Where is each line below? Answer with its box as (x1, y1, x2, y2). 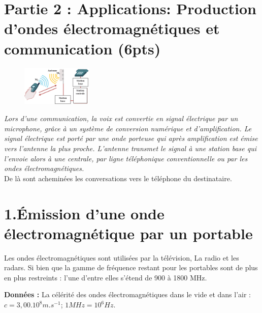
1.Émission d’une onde (4, 203, 165, 223)
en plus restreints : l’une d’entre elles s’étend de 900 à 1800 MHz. (4, 272, 207, 282)
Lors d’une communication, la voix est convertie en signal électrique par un (4, 113, 238, 124)
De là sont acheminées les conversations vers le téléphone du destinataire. (4, 173, 232, 183)
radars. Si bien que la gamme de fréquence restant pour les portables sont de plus (4, 262, 258, 273)
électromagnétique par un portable (4, 222, 253, 243)
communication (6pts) (4, 38, 161, 59)
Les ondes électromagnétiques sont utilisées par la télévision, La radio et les (4, 252, 239, 263)
